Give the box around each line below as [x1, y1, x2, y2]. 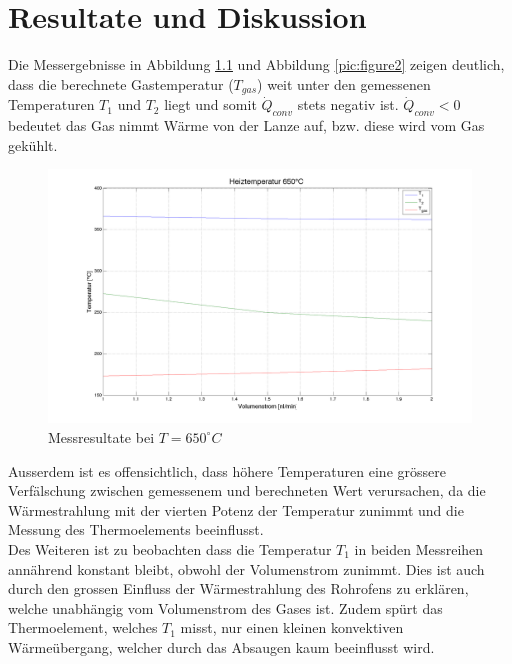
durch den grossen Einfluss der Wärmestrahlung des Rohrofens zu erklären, [8, 578, 469, 599]
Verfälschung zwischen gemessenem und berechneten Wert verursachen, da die [8, 480, 486, 501]
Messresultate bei [48, 426, 155, 447]
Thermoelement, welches [8, 617, 158, 638]
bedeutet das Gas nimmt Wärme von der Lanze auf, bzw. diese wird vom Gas [8, 114, 485, 135]
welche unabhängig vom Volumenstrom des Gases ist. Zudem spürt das [8, 597, 443, 618]
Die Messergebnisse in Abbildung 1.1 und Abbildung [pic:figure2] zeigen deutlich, [8, 54, 505, 75]
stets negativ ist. [297, 94, 399, 115]
